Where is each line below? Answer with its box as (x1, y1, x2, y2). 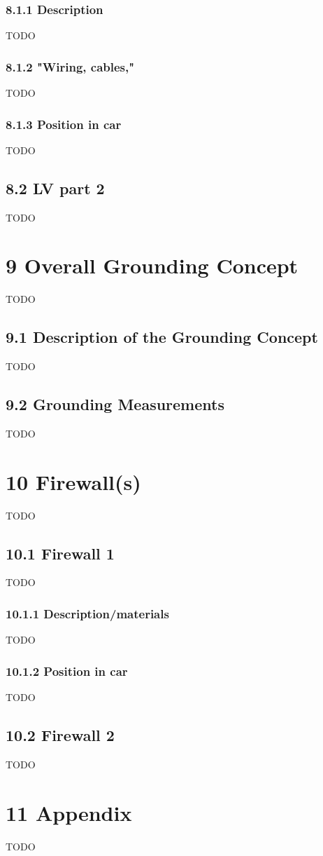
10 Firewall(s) (6, 467, 141, 496)
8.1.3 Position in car (6, 115, 122, 133)
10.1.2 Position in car (6, 662, 128, 679)
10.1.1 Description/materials (6, 604, 169, 622)
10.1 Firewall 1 (6, 542, 115, 564)
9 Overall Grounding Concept (6, 251, 299, 280)
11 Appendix (6, 798, 132, 827)
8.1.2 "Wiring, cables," (6, 57, 135, 75)
